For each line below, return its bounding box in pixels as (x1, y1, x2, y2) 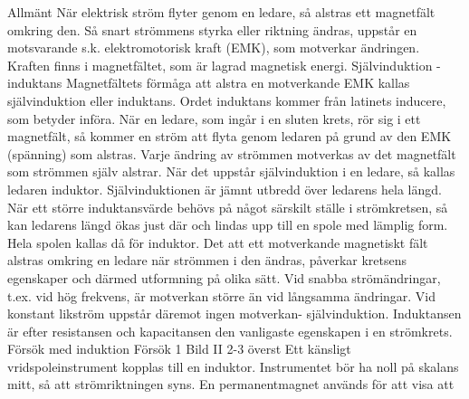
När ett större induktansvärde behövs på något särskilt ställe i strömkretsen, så (7, 197, 448, 216)
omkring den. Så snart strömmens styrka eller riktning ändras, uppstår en (7, 20, 417, 39)
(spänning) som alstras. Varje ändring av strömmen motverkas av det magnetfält (7, 144, 456, 163)
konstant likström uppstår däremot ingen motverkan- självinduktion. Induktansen (7, 304, 462, 323)
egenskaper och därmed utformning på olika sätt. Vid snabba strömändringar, (7, 268, 441, 287)
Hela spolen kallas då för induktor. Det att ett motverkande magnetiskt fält (7, 233, 428, 252)
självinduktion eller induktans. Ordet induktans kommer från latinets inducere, (7, 90, 446, 109)
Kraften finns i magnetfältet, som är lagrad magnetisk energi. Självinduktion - (7, 55, 441, 74)
